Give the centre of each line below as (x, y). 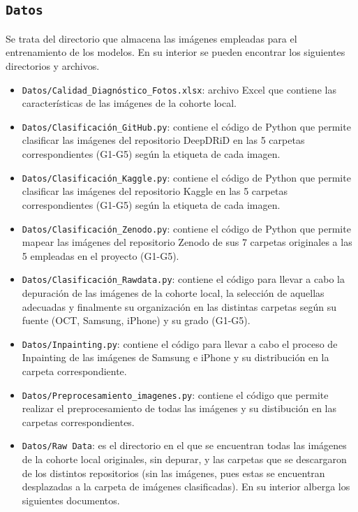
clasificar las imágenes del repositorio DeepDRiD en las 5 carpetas (163, 140)
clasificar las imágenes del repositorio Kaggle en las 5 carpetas (155, 191)
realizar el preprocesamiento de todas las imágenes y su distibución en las (179, 408)
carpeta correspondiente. (74, 371)
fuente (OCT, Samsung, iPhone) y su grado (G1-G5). (136, 320)
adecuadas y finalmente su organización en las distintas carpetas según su (179, 306)
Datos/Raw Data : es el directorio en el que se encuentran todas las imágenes (184, 445)
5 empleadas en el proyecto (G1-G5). (100, 255)
